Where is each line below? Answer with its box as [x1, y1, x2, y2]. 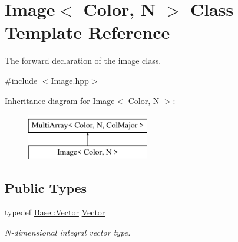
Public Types [5, 178, 87, 197]
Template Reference [5, 20, 170, 44]
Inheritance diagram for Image [5, 94, 115, 106]
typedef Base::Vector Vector [5, 206, 105, 218]
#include [5, 74, 38, 86]
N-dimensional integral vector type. [5, 226, 131, 238]
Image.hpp [51, 74, 89, 86]
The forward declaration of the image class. [5, 54, 161, 67]
